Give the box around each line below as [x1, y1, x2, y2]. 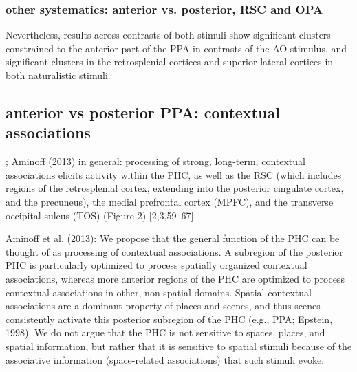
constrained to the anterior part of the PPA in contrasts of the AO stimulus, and [6, 41, 347, 55]
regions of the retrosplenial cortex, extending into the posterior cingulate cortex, [6, 181, 344, 195]
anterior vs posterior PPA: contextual [6, 101, 280, 122]
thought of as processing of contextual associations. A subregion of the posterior [6, 244, 343, 259]
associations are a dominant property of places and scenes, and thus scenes [6, 298, 321, 313]
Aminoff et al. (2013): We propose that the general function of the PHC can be [6, 231, 340, 245]
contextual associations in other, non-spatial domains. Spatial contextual [6, 285, 312, 299]
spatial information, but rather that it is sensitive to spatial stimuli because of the [6, 338, 352, 353]
